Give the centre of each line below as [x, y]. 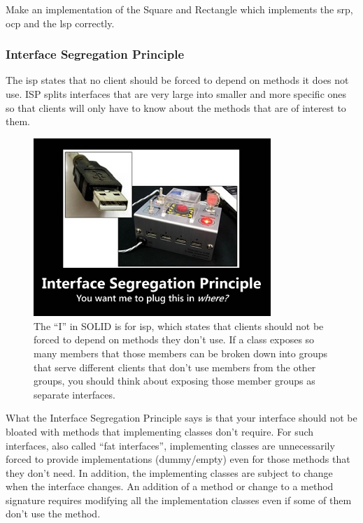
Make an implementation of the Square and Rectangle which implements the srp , [179, 9]
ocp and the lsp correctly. [60, 23]
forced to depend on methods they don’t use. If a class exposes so [174, 339]
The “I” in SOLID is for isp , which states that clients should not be [179, 325]
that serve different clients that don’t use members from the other [175, 367]
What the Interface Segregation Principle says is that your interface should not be [181, 418]
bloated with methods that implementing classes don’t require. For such [160, 431]
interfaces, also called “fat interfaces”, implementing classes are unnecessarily [170, 445]
